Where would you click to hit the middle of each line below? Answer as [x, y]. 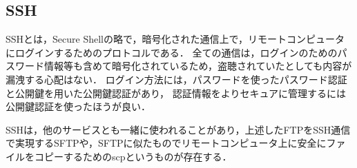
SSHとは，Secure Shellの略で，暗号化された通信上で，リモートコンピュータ [175, 39]
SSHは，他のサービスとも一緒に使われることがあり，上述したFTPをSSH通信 [178, 129]
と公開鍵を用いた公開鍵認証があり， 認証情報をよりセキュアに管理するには [176, 93]
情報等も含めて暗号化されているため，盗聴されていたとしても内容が [198, 66]
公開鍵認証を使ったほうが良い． [78, 106]
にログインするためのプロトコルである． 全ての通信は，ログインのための [172, 52]
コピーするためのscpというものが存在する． [133, 156]
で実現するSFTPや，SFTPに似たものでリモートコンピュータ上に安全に [166, 143]
